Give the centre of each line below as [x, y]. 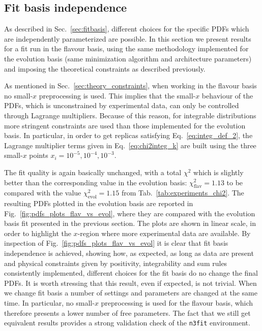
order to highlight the [38, 233]
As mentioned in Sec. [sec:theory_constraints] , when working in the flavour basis [130, 86]
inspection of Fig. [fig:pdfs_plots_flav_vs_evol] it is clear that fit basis [116, 243]
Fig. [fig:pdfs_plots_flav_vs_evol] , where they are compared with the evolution [130, 213]
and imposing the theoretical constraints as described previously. [105, 68]
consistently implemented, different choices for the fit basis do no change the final [131, 273]
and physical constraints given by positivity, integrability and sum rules [116, 263]
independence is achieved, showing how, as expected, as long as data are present [129, 253]
